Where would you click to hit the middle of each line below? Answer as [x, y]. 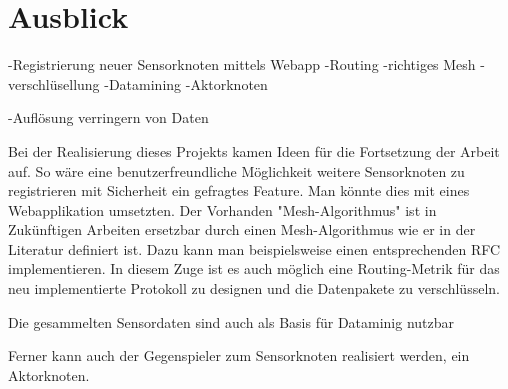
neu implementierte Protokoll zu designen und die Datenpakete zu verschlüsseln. [254, 288]
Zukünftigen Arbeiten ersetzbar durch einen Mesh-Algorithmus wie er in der [242, 229]
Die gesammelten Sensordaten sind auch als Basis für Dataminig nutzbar [231, 321]
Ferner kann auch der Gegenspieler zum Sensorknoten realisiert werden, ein [239, 355]
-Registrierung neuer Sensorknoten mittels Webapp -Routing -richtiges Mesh [242, 64]
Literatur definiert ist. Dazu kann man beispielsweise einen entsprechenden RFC [254, 248]
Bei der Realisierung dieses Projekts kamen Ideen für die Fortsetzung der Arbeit [254, 150]
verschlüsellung [54, 83]
